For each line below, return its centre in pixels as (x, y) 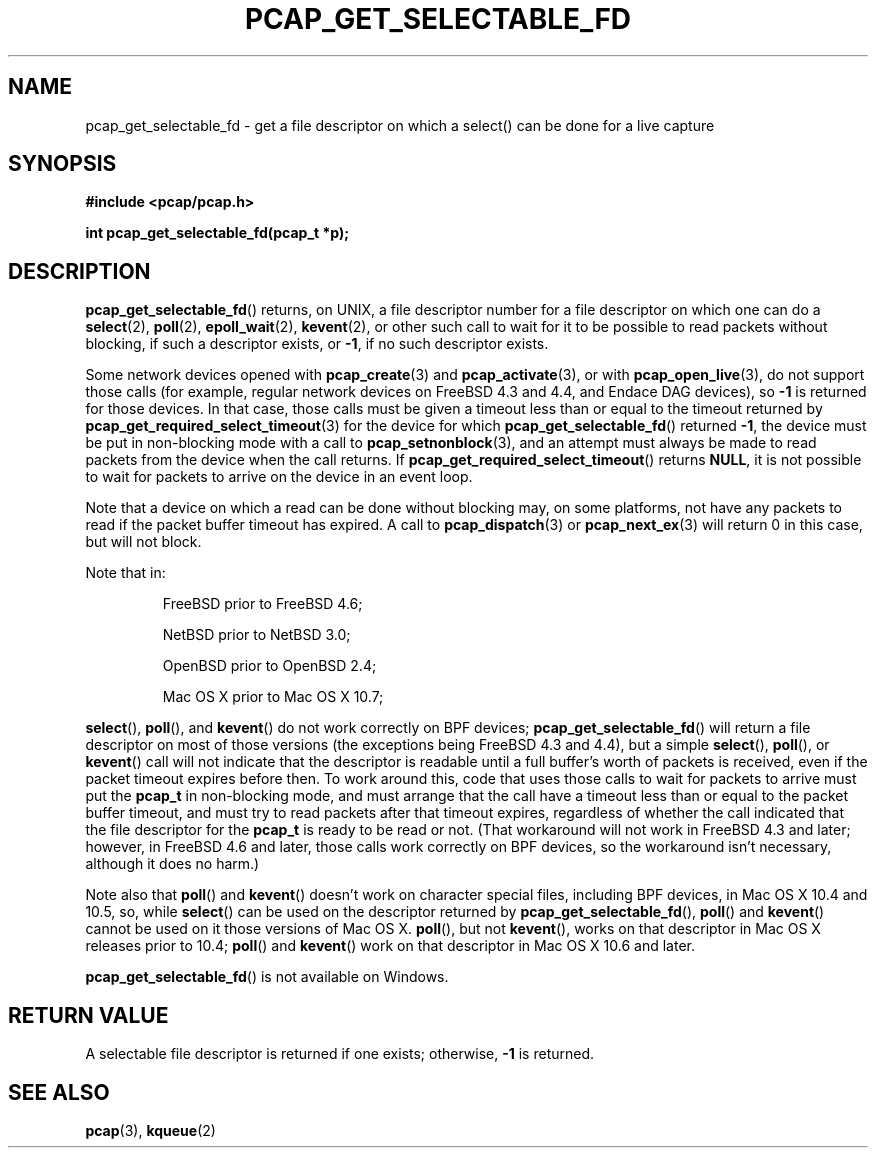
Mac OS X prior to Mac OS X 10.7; (273, 697)
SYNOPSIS (62, 164)
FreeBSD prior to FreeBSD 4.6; (262, 604)
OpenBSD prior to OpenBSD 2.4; (269, 666)
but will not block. (143, 542)
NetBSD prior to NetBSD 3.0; (256, 635)
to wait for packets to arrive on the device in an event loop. (279, 477)
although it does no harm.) (172, 864)
